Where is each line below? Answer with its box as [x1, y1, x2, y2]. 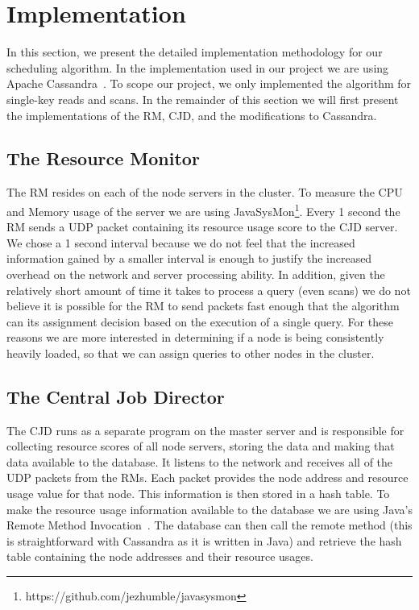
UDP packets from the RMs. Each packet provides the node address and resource [6, 469, 409, 486]
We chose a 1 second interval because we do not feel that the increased [6, 234, 355, 251]
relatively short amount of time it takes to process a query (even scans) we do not [6, 281, 411, 298]
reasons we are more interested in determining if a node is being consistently [6, 329, 384, 346]
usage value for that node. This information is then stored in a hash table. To [6, 485, 390, 502]
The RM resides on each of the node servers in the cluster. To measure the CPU [6, 184, 403, 201]
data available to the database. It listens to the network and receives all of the [6, 453, 393, 470]
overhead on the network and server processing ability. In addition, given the [6, 265, 385, 282]
